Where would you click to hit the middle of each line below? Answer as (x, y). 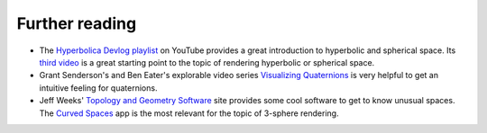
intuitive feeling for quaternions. (98, 88)
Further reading (77, 23)
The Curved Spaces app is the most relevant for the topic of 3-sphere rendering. (189, 113)
